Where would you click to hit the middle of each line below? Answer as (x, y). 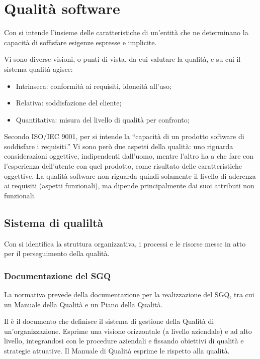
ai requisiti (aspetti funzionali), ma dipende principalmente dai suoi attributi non (129, 186)
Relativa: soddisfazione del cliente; (69, 103)
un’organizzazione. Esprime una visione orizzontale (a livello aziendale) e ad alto (128, 331)
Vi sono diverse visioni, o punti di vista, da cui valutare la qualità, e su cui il (122, 59)
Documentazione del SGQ (58, 275)
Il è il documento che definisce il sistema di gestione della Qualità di (109, 321)
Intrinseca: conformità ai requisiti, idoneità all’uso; (94, 86)
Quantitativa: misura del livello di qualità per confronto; (103, 119)
